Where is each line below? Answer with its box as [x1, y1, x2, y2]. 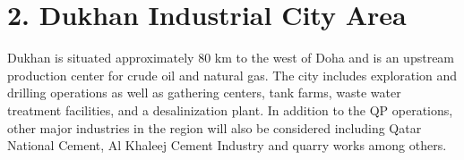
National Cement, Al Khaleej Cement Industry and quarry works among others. [7, 136, 447, 155]
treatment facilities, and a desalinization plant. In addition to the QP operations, [7, 100, 453, 119]
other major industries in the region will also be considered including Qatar [7, 118, 422, 137]
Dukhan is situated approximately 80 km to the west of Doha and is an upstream [7, 48, 455, 67]
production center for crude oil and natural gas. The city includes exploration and [7, 65, 458, 84]
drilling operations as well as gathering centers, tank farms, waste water [7, 83, 401, 102]
